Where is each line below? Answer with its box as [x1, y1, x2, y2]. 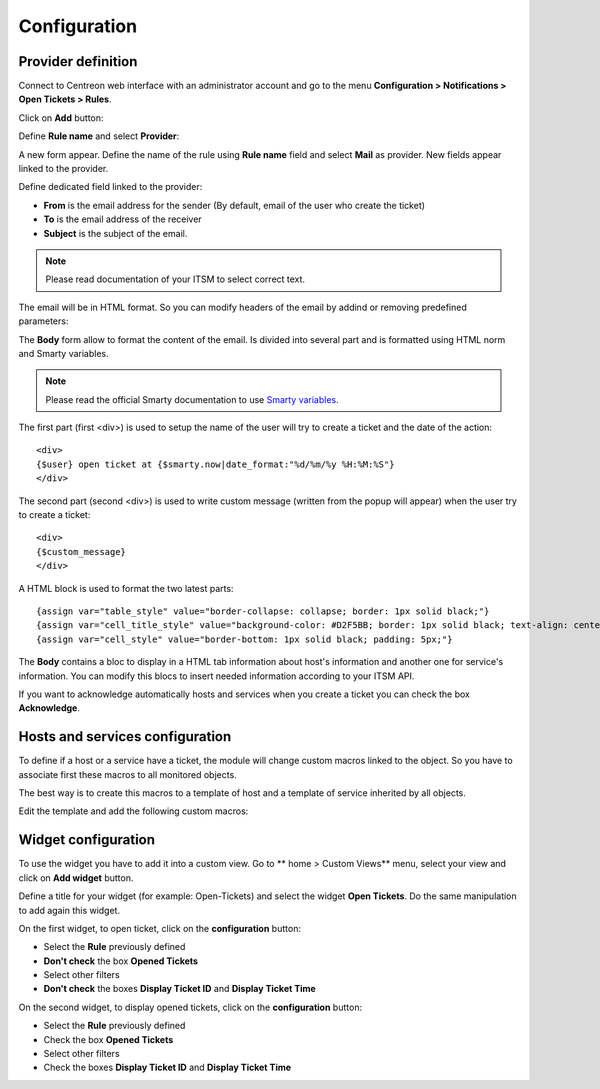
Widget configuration [18, 831, 155, 849]
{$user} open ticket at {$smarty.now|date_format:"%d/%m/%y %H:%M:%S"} [36, 458, 395, 470]
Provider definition [18, 53, 138, 70]
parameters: [18, 315, 69, 327]
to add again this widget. [18, 904, 120, 916]
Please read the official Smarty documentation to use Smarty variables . [45, 393, 339, 405]
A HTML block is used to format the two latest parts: [18, 582, 234, 594]
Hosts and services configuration [18, 728, 232, 745]
